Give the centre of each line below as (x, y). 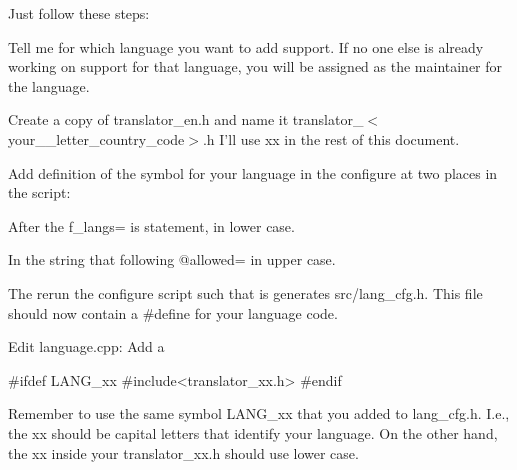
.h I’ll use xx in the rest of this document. (331, 138)
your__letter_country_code (96, 138)
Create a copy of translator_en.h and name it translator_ (186, 119)
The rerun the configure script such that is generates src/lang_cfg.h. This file (245, 292)
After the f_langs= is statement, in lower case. (151, 225)
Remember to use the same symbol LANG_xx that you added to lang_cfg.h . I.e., (259, 413)
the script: (39, 192)
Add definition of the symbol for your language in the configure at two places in (253, 172)
